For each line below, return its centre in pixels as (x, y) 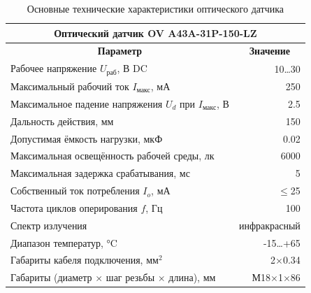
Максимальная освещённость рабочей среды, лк (113, 156)
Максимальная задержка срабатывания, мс (100, 173)
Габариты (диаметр (51, 277)
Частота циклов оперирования (74, 207)
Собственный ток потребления (75, 191)
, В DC (132, 68)
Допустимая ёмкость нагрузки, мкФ (87, 138)
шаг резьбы (130, 277)
